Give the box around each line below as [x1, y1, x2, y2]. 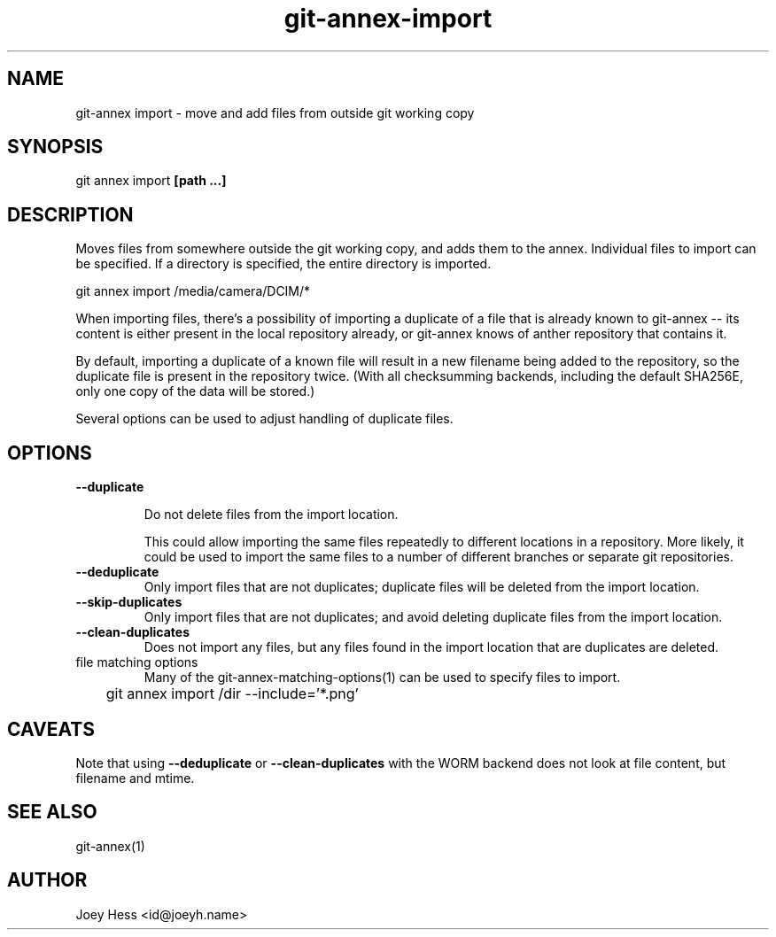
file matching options [75, 654, 198, 670]
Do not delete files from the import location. [144, 507, 399, 523]
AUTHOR [7, 869, 88, 892]
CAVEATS [7, 717, 95, 740]
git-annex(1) [75, 838, 145, 854]
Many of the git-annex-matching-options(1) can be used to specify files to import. [144, 670, 621, 685]
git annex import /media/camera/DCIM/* [75, 283, 311, 299]
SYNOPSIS [7, 136, 104, 159]
